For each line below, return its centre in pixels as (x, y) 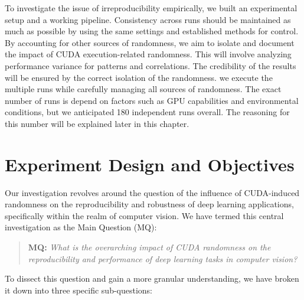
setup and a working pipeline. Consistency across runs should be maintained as (148, 19)
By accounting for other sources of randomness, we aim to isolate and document (150, 42)
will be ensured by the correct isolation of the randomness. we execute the (139, 77)
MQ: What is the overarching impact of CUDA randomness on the (149, 247)
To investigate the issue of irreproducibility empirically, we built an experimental (151, 8)
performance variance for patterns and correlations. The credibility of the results (151, 65)
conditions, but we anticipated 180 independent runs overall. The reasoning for (147, 112)
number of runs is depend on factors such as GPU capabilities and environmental (152, 100)
